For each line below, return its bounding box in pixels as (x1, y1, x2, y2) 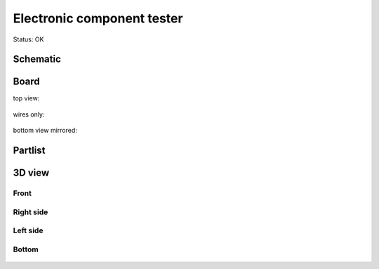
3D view (13, 167, 50, 179)
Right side (13, 207, 48, 217)
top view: (13, 94, 40, 103)
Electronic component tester (13, 11, 183, 26)
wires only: (13, 110, 45, 119)
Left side (13, 225, 44, 235)
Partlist (13, 145, 46, 157)
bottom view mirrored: (13, 126, 77, 135)
